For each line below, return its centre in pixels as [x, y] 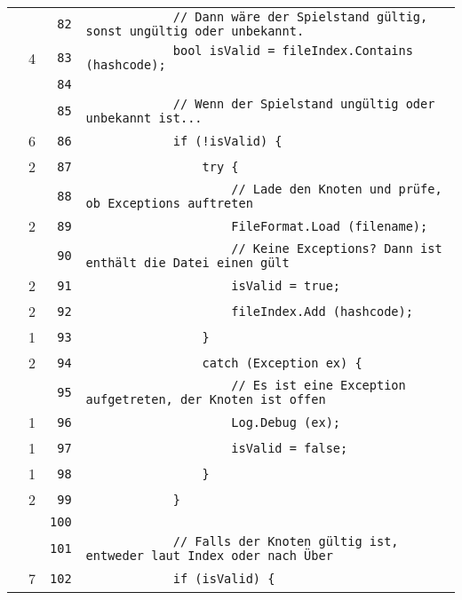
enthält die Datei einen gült [187, 263]
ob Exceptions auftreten [169, 203]
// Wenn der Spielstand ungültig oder [304, 104]
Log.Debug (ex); [286, 422]
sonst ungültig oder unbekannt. [195, 31]
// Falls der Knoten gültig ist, [286, 541]
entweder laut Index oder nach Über [209, 556]
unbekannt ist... [144, 118]
